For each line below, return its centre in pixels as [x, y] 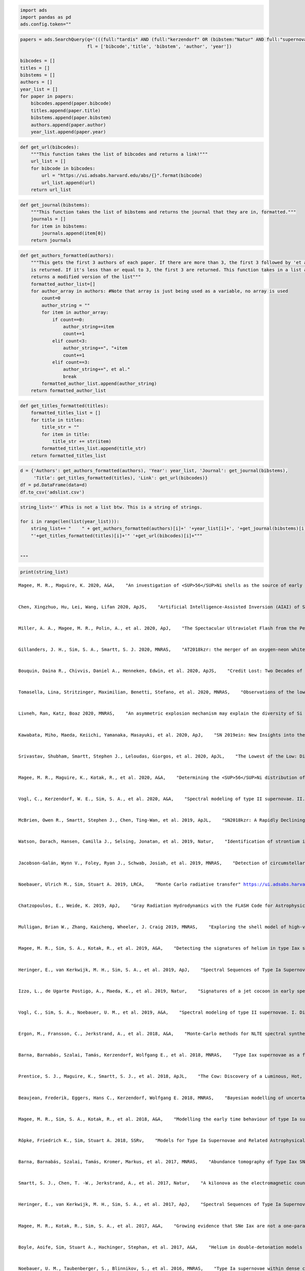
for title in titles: [58, 420]
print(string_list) [44, 572]
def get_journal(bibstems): [55, 205]
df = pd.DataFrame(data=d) [54, 485]
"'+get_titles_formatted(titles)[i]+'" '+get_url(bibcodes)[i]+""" [117, 536]
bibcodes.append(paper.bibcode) [71, 103]
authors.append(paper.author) [68, 125]
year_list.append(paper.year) [68, 132]
